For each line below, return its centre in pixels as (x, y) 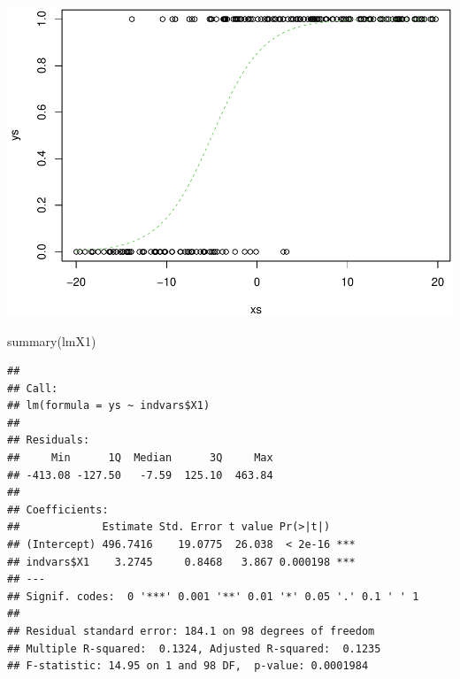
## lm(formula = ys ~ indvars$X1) (109, 406)
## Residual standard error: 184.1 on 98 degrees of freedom (191, 632)
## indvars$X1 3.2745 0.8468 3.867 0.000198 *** (181, 562)
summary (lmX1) (52, 340)
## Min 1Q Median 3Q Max (140, 458)
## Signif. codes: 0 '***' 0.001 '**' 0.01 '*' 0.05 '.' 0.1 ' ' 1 (213, 596)
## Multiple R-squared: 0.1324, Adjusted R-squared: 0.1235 (194, 648)
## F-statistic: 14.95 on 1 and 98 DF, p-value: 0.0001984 (188, 666)
